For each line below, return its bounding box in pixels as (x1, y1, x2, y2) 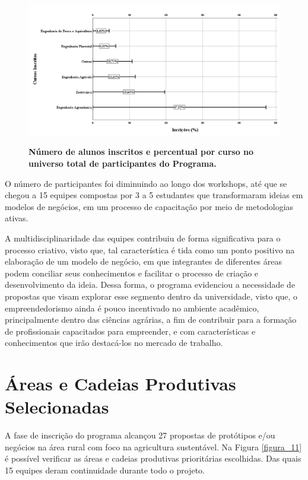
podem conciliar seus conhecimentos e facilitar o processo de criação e (5, 266, 259, 279)
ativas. (5, 212, 28, 224)
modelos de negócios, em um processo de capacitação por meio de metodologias (5, 200, 294, 212)
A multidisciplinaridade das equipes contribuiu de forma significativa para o (5, 232, 281, 244)
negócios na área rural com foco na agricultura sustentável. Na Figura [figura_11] (5, 440, 302, 453)
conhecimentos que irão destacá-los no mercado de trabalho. (5, 336, 223, 349)
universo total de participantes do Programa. (28, 157, 217, 170)
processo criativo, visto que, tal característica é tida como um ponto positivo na (5, 243, 295, 256)
